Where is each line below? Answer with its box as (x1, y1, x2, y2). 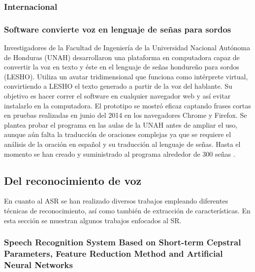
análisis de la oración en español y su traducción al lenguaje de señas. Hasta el (4, 139, 241, 149)
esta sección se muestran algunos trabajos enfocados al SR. (4, 215, 182, 225)
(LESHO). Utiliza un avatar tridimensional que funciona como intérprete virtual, (4, 71, 248, 81)
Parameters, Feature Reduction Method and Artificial (4, 247, 223, 260)
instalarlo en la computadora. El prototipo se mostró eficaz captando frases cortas (4, 100, 251, 110)
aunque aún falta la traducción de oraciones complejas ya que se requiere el (4, 129, 231, 139)
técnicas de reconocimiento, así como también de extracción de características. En (4, 205, 251, 215)
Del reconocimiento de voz (4, 172, 142, 188)
